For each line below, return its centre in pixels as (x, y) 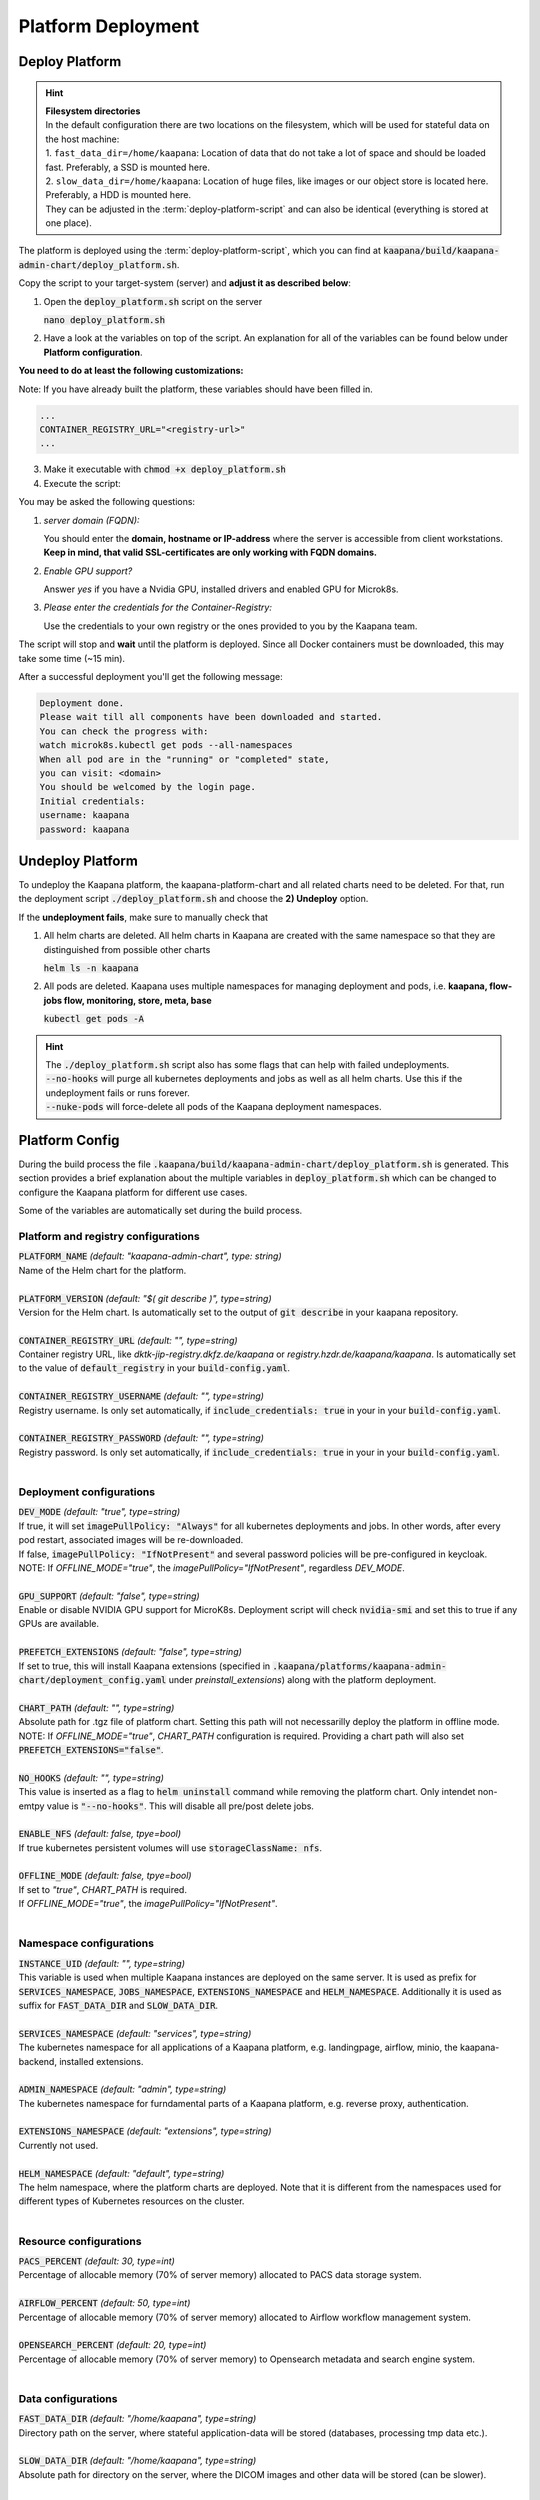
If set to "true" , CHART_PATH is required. (102, 1889)
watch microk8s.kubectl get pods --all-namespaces (166, 745)
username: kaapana (84, 815)
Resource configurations (80, 2241)
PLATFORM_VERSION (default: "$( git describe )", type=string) (145, 1298)
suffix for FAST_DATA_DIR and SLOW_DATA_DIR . (118, 2005)
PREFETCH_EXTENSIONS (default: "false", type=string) (130, 1652)
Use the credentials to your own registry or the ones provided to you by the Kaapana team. (230, 626)
